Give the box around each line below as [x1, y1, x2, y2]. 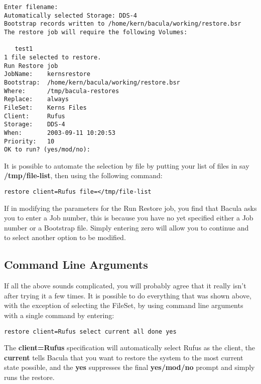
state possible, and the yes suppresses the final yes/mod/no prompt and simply [4, 362, 255, 372]
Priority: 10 [4, 137, 55, 145]
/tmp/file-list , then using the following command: [4, 170, 163, 181]
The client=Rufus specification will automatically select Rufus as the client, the [4, 342, 255, 353]
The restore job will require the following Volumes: [4, 28, 188, 36]
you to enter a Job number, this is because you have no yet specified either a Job [4, 212, 253, 223]
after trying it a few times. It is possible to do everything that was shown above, [4, 290, 251, 300]
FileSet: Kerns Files [4, 104, 87, 111]
